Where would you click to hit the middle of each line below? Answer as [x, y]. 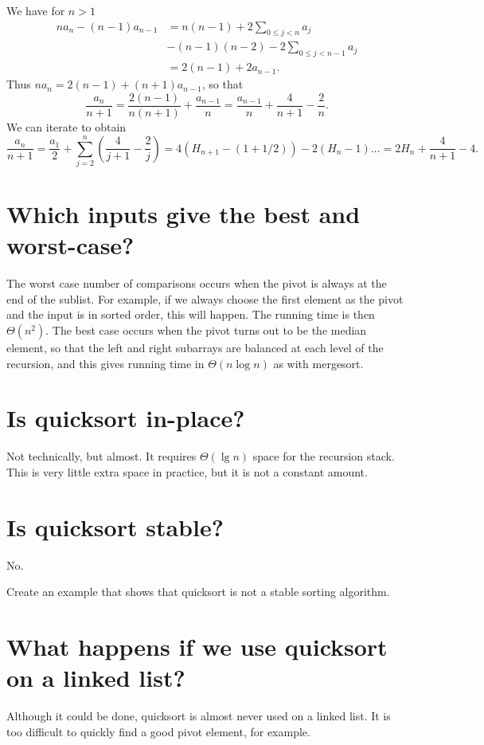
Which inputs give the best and [183, 214]
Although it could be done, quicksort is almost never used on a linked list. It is [199, 716]
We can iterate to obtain [66, 126]
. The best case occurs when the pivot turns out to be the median [206, 329]
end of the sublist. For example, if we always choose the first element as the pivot [205, 298]
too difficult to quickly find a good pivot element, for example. [158, 731]
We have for [36, 10]
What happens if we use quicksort [197, 646]
